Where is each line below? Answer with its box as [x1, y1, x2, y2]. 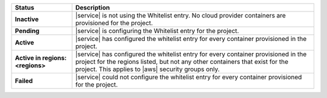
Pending [15, 27, 39, 35]
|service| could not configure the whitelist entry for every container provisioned [75, 73, 302, 81]
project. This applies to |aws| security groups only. [75, 65, 220, 73]
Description [75, 4, 110, 11]
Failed [15, 77, 33, 85]
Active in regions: [15, 54, 67, 62]
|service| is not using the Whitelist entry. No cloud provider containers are [75, 11, 286, 19]
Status [15, 4, 35, 11]
